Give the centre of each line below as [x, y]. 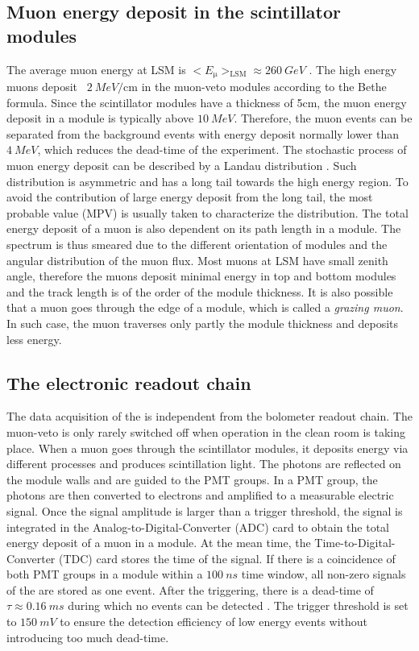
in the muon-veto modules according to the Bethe [264, 87]
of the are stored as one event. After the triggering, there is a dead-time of [190, 589]
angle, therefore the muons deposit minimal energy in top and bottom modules [201, 276]
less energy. [34, 339]
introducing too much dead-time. [88, 637]
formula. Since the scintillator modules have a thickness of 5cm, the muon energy [207, 102]
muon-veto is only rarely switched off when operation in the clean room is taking [206, 431]
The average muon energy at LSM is [96, 69]
